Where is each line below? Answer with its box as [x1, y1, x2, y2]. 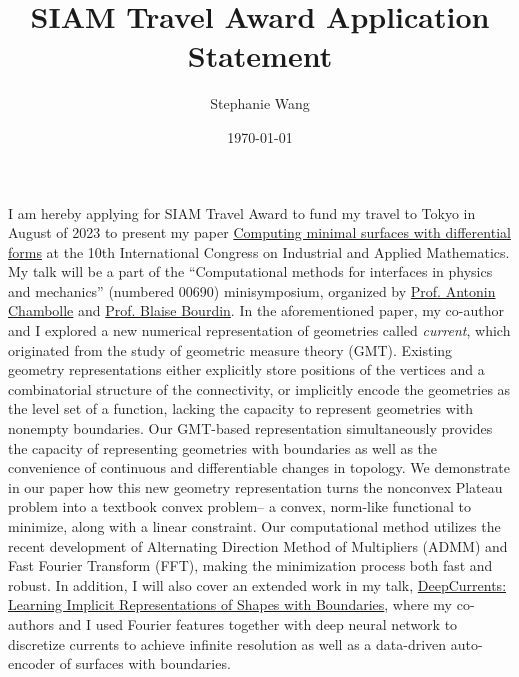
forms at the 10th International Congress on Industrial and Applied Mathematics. [8, 241, 510, 262]
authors [8, 613, 55, 634]
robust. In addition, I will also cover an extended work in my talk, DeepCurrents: [8, 574, 507, 595]
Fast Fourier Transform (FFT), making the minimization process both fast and [8, 555, 493, 576]
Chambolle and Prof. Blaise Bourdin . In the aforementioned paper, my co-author [8, 300, 504, 321]
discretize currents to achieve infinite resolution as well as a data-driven [8, 633, 447, 654]
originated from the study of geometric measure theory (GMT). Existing [8, 339, 453, 360]
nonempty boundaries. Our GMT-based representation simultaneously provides [8, 418, 493, 439]
